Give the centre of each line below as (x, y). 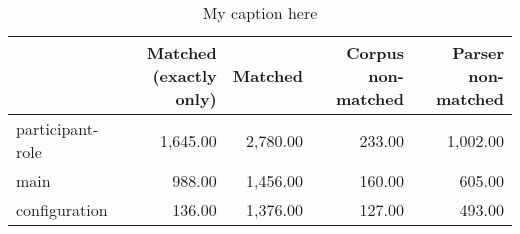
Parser (478, 52)
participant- (57, 128)
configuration (62, 209)
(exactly (184, 75)
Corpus (375, 52)
